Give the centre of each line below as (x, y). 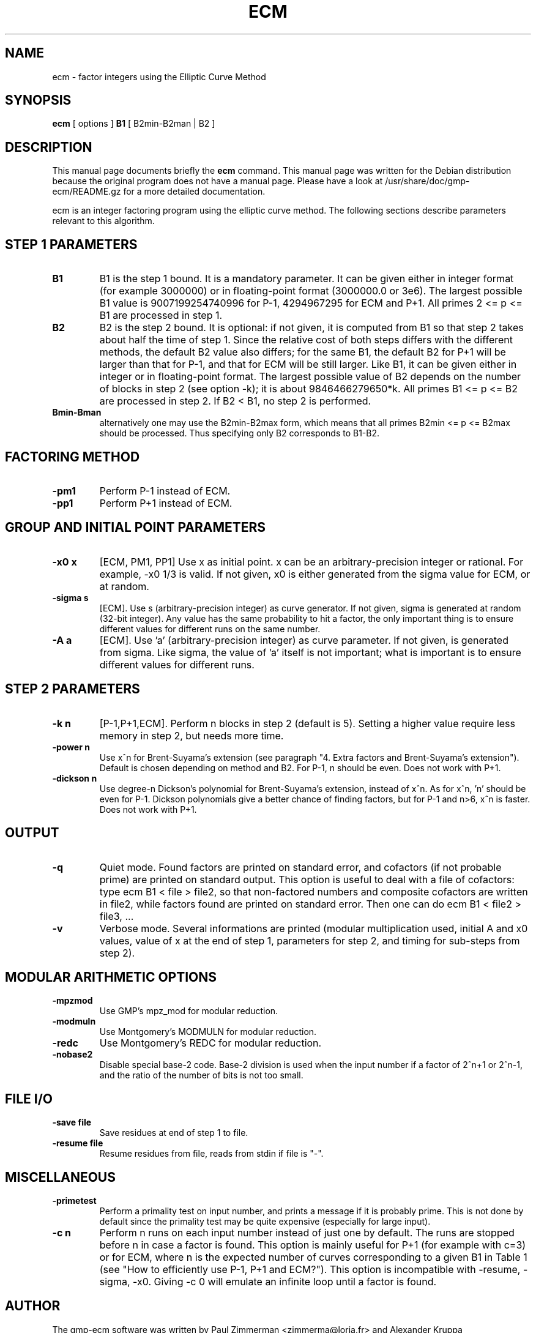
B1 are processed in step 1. (161, 316)
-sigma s (70, 597)
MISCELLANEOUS (60, 1177)
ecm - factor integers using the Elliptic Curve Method (159, 77)
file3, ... (117, 916)
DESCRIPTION (49, 147)
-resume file (78, 1143)
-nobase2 (73, 1055)
